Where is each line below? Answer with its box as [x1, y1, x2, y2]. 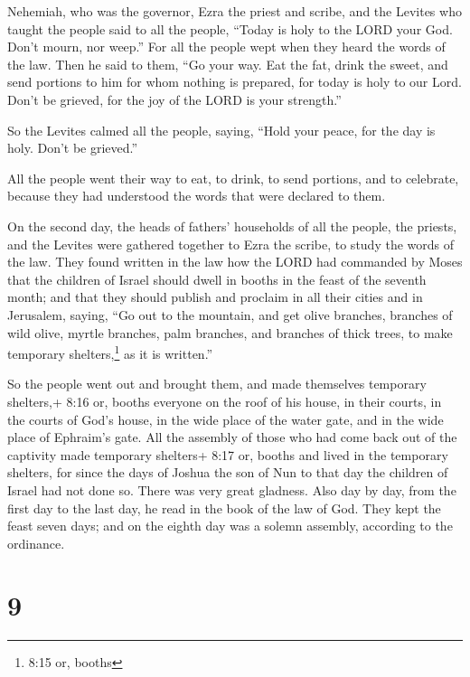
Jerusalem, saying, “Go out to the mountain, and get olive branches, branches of [7, 305, 453, 324]
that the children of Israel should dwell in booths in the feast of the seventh [7, 269, 427, 288]
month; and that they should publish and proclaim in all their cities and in [7, 287, 423, 306]
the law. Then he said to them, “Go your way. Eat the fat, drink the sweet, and [7, 54, 448, 73]
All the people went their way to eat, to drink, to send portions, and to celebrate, [7, 168, 459, 187]
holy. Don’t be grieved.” [7, 138, 138, 157]
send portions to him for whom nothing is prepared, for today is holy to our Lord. [7, 72, 462, 91]
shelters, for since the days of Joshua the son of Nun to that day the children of [7, 463, 448, 482]
